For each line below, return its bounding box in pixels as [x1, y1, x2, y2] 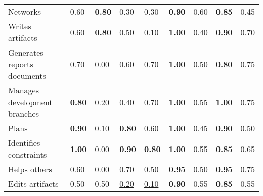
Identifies [8, 137, 40, 149]
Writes [8, 20, 31, 32]
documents [8, 70, 46, 81]
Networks [8, 6, 41, 17]
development [8, 96, 53, 108]
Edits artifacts [8, 178, 59, 189]
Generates [8, 46, 43, 58]
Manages [8, 84, 39, 96]
